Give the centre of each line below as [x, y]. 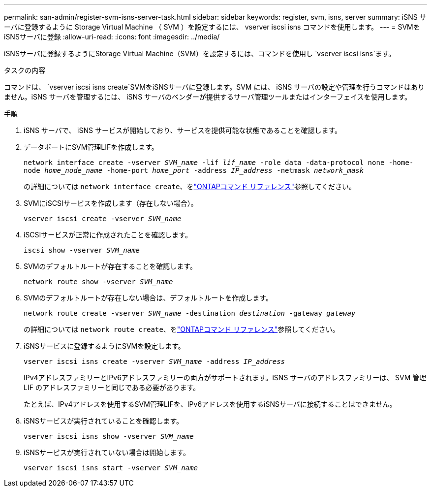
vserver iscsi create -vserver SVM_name [103, 219]
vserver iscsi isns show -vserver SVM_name [109, 436]
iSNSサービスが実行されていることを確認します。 [104, 421]
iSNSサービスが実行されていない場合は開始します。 [107, 452]
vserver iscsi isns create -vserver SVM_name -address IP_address [154, 361]
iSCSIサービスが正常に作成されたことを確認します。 [108, 235]
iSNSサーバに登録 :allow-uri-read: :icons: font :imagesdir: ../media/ [112, 37]
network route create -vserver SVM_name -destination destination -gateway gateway [190, 313]
